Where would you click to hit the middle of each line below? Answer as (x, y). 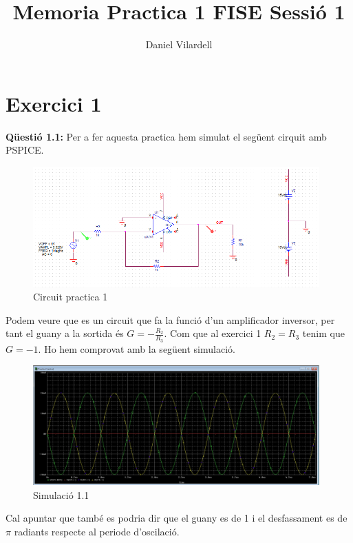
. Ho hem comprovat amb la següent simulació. (137, 348)
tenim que (323, 333)
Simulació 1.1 (61, 494)
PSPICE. (25, 150)
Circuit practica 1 (71, 297)
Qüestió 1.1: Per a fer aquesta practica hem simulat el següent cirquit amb (166, 136)
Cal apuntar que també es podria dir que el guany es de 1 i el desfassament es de (176, 518)
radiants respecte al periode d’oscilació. (97, 531)
